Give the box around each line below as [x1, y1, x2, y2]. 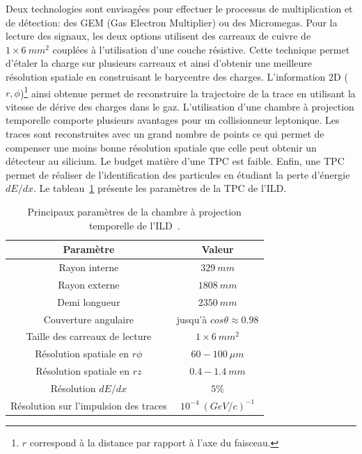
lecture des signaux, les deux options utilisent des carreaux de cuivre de [6, 29, 311, 43]
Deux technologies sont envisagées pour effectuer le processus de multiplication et [6, 1, 353, 15]
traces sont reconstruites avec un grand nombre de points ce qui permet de [6, 127, 324, 140]
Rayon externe [58, 277, 120, 291]
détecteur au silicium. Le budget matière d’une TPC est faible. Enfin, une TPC [6, 154, 345, 168]
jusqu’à [176, 311, 207, 326]
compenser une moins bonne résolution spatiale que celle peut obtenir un [6, 140, 317, 154]
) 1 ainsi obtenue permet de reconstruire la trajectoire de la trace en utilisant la [19, 83, 356, 100]
